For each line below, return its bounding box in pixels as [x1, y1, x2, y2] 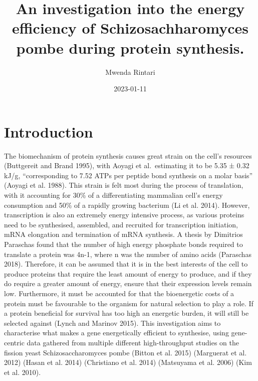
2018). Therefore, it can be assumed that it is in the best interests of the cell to [4, 259, 248, 269]
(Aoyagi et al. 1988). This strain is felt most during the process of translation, [4, 180, 243, 190]
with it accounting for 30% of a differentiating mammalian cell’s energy [4, 190, 223, 200]
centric [4, 337, 25, 347]
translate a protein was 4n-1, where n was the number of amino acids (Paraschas [4, 248, 251, 259]
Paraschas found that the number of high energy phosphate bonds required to [4, 238, 243, 249]
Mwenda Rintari [105, 66, 155, 77]
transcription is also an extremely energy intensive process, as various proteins [4, 209, 244, 220]
